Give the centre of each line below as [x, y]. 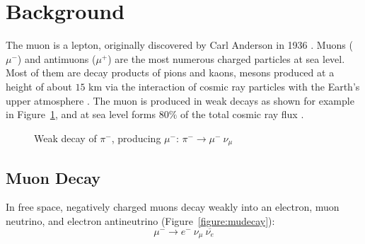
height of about [39, 86]
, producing [136, 138]
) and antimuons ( [57, 58]
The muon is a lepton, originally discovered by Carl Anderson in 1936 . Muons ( [179, 45]
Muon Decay [53, 177]
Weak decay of [65, 138]
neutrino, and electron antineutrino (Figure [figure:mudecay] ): [140, 220]
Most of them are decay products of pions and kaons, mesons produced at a [170, 72]
